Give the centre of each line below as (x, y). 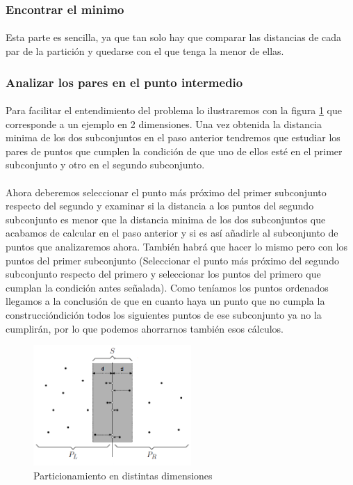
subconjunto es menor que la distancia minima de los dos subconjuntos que (166, 219)
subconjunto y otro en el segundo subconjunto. (105, 165)
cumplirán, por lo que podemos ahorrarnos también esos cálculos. (145, 328)
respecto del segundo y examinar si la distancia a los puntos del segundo (160, 206)
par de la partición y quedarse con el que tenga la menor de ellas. (145, 51)
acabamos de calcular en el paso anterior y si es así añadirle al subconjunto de (172, 233)
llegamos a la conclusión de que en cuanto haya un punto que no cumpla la (165, 301)
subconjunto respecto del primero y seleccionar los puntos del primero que (163, 274)
